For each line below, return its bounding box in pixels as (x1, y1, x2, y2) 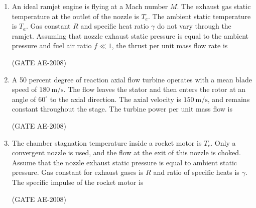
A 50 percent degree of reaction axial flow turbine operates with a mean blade (12, 74, 252, 84)
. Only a (210, 137, 236, 148)
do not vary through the (157, 21, 231, 31)
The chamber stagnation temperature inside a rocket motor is (12, 137, 202, 148)
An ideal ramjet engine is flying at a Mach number (12, 1, 168, 11)
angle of (12, 93, 36, 104)
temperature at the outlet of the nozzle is (12, 11, 139, 21)
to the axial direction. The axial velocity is (50, 93, 181, 104)
